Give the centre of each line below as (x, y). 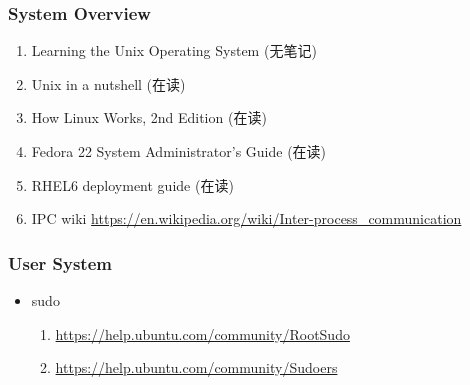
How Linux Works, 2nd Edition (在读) (149, 117)
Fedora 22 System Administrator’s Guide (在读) (179, 151)
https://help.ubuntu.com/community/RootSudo (202, 333)
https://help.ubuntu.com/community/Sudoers (196, 367)
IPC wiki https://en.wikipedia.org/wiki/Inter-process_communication (246, 218)
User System (60, 262)
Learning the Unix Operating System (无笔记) (174, 50)
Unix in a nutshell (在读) (108, 83)
